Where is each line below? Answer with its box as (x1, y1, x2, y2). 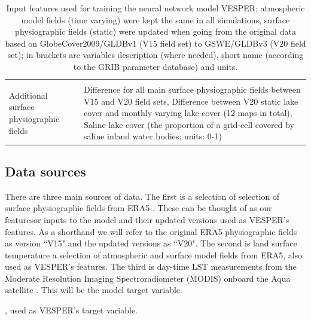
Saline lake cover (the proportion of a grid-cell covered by (84, 118, 294, 130)
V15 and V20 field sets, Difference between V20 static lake (84, 95, 298, 107)
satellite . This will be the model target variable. (5, 284, 182, 296)
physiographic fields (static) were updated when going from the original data (15, 25, 296, 38)
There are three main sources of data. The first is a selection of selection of (5, 190, 280, 202)
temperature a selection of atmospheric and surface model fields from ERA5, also (5, 248, 303, 261)
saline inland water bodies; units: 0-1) (84, 130, 222, 142)
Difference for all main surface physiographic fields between (84, 83, 301, 96)
